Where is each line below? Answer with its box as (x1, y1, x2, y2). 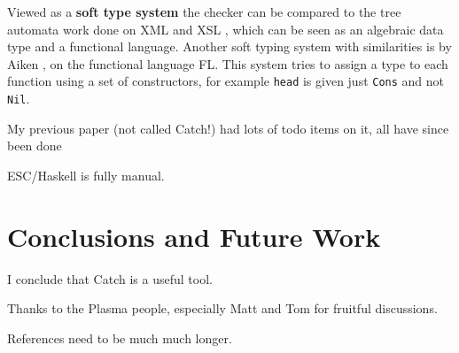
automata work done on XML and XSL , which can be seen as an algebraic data (7, 19, 444, 38)
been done (7, 136, 62, 155)
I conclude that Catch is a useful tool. (7, 269, 213, 288)
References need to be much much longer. (7, 328, 232, 347)
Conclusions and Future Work (7, 218, 381, 254)
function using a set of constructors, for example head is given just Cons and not (7, 72, 445, 90)
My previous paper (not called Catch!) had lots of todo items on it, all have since (7, 119, 449, 137)
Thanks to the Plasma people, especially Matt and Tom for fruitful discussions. (7, 299, 438, 318)
